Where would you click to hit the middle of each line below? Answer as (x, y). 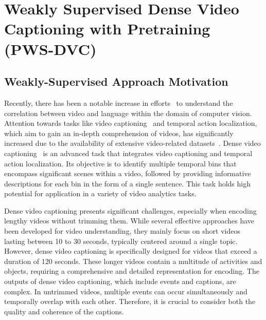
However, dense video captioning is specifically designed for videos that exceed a (131, 251)
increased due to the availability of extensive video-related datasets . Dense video (132, 143)
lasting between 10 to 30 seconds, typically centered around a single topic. (121, 241)
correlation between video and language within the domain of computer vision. (128, 113)
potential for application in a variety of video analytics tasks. (100, 193)
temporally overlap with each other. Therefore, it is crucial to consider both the (130, 301)
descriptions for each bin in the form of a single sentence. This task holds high (127, 183)
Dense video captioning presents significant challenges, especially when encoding (130, 210)
